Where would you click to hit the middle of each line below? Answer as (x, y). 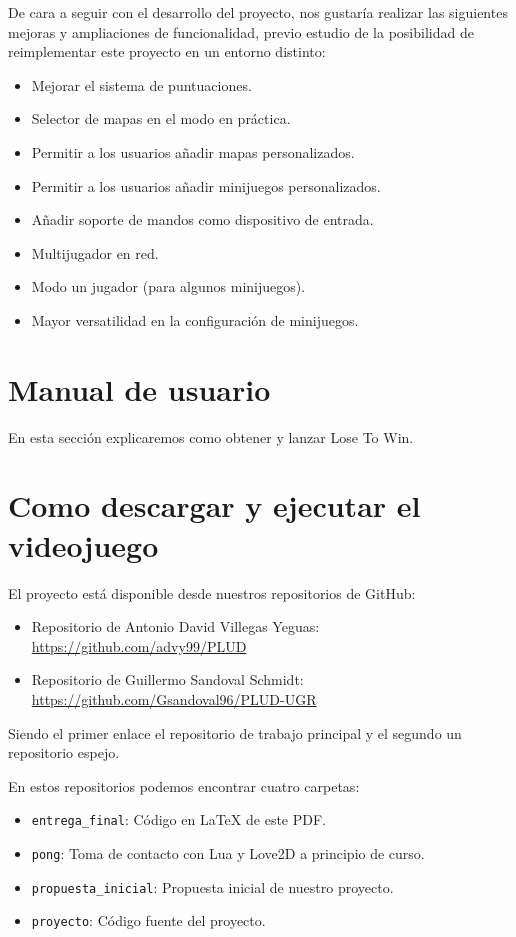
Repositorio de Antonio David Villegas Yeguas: (175, 626)
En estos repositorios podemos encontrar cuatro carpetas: (184, 785)
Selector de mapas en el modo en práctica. (161, 118)
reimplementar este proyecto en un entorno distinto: (167, 51)
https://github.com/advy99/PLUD (139, 645)
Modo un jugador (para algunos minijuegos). (168, 286)
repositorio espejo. (64, 752)
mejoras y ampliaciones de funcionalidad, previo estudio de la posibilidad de (241, 31)
